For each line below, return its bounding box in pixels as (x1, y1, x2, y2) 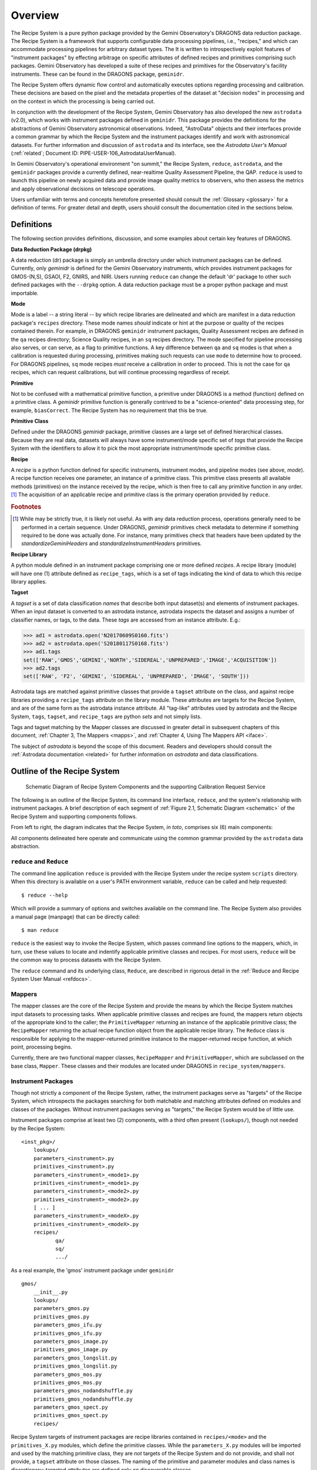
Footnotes (11, 503, 42, 511)
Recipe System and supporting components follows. (11, 813, 137, 820)
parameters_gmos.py (33, 1305, 90, 1312)
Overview (11, 9, 59, 22)
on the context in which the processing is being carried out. (11, 98, 155, 105)
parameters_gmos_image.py (33, 1338, 109, 1345)
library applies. (11, 578, 47, 585)
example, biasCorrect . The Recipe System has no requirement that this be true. (11, 406, 208, 414)
